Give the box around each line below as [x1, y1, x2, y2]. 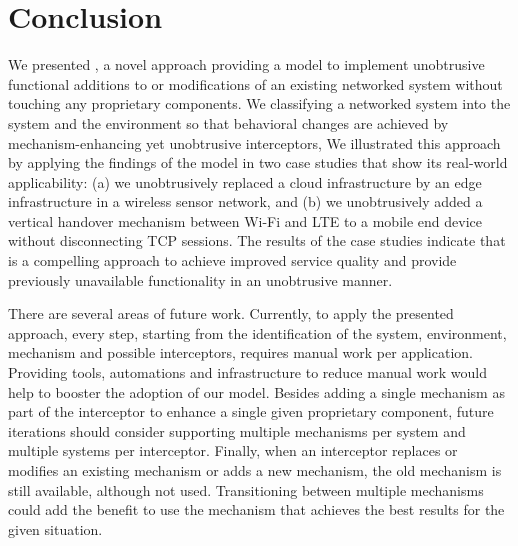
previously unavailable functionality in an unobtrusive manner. [8, 269, 393, 290]
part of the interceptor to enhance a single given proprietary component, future [8, 401, 494, 422]
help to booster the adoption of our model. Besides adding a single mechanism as [8, 381, 505, 402]
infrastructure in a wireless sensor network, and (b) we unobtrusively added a [8, 191, 483, 212]
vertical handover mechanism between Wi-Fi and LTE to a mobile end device [8, 210, 482, 231]
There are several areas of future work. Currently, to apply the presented [8, 303, 454, 324]
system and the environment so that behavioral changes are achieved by [8, 112, 449, 133]
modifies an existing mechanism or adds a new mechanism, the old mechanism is [8, 460, 502, 480]
